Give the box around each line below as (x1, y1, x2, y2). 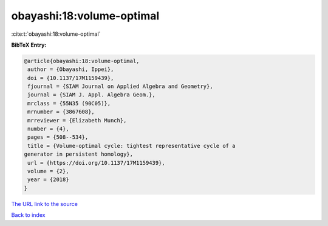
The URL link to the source (11, 200, 78, 207)
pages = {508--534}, (27, 134, 89, 141)
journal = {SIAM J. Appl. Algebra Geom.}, (27, 91, 156, 98)
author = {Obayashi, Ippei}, (27, 66, 114, 73)
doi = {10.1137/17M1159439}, (27, 75, 114, 81)
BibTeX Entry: (11, 41, 47, 48)
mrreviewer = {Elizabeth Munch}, (27, 117, 127, 124)
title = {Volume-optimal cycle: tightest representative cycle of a (27, 142, 236, 149)
